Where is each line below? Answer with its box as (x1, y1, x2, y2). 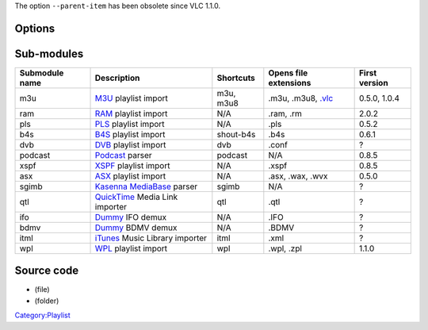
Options (14, 21, 55, 35)
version (358, 77, 388, 88)
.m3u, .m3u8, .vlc (268, 92, 334, 103)
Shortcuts (216, 72, 255, 83)
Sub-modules (14, 47, 84, 60)
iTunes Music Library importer (94, 232, 208, 244)
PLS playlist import (94, 118, 166, 129)
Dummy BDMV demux (94, 222, 178, 233)
